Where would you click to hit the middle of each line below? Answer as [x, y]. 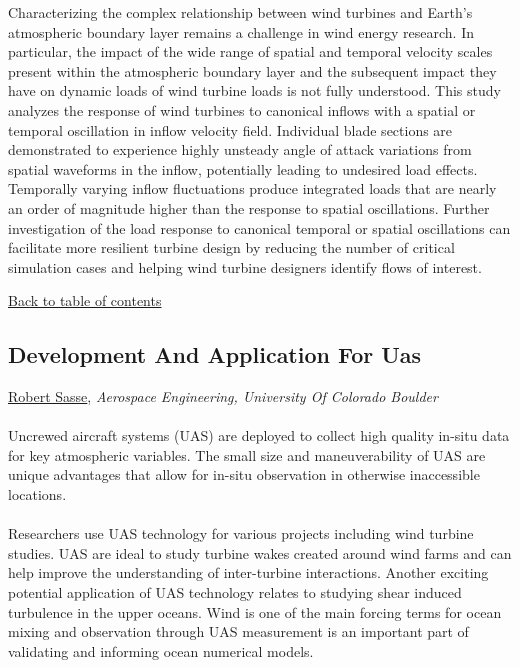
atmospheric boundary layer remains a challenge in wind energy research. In [241, 31]
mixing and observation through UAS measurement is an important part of [238, 631]
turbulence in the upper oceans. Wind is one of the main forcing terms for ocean [255, 611]
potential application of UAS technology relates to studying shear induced [235, 592]
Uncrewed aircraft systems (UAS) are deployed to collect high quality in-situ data [259, 435]
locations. [37, 494]
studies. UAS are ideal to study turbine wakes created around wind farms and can [260, 552]
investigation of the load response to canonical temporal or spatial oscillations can [259, 227]
